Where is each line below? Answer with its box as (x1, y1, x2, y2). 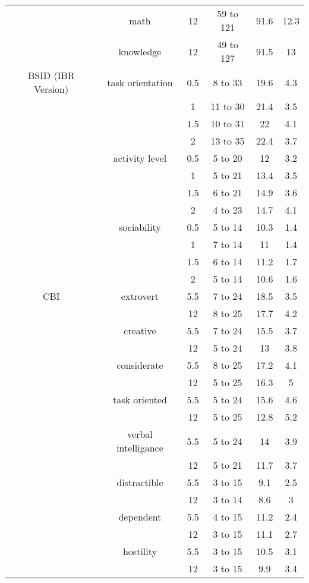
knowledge (118, 44, 162, 58)
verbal (127, 427, 153, 441)
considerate (116, 358, 163, 372)
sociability (119, 220, 161, 234)
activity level (113, 151, 167, 165)
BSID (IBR (27, 68, 75, 82)
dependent (118, 510, 162, 524)
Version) (34, 82, 69, 96)
